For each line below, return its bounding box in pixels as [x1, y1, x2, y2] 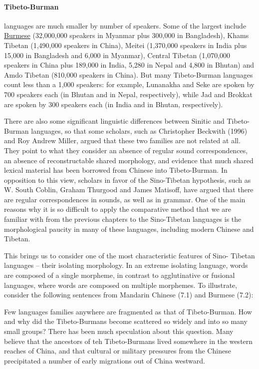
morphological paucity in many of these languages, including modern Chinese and [4, 223, 254, 234]
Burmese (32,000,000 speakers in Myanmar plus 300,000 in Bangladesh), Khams [4, 30, 249, 41]
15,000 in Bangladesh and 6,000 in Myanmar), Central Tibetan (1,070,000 [4, 50, 231, 60]
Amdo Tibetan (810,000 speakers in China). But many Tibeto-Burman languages [4, 69, 253, 80]
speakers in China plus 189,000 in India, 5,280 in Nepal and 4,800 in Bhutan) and [4, 60, 255, 70]
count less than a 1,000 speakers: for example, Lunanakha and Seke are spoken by [4, 79, 255, 90]
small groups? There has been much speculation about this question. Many [4, 326, 234, 336]
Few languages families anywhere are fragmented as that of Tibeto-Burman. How [4, 306, 252, 316]
